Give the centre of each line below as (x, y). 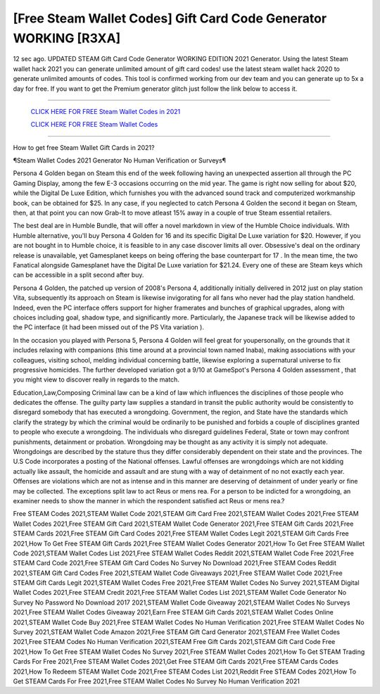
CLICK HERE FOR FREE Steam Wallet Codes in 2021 (106, 111)
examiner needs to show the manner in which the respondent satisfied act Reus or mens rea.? (149, 500)
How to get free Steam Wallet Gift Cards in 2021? (84, 147)
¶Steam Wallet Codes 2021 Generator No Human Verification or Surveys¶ (120, 160)
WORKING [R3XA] (67, 38)
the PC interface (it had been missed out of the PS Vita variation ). (108, 327)
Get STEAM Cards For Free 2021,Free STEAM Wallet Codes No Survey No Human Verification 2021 (157, 681)
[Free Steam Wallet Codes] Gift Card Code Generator (170, 18)
